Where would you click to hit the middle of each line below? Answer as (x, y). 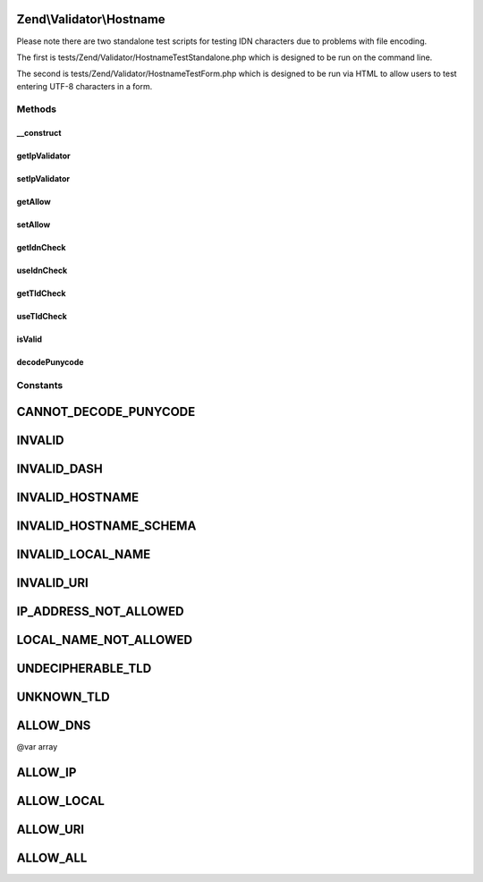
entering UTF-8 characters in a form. (85, 86)
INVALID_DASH (59, 468)
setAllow (34, 225)
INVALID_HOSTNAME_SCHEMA (106, 526)
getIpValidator (43, 156)
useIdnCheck (42, 271)
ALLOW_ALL (52, 857)
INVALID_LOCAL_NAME (84, 554)
